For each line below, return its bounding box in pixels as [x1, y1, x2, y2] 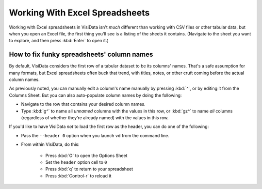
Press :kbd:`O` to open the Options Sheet [45, 153, 128, 158]
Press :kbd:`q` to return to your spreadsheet [45, 166, 133, 172]
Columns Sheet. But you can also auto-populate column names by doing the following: [9, 92, 182, 98]
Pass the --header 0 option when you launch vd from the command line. [21, 132, 169, 138]
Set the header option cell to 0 [45, 159, 107, 165]
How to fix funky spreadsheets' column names [9, 50, 153, 59]
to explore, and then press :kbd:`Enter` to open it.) [9, 38, 109, 44]
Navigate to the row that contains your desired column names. [21, 101, 146, 107]
